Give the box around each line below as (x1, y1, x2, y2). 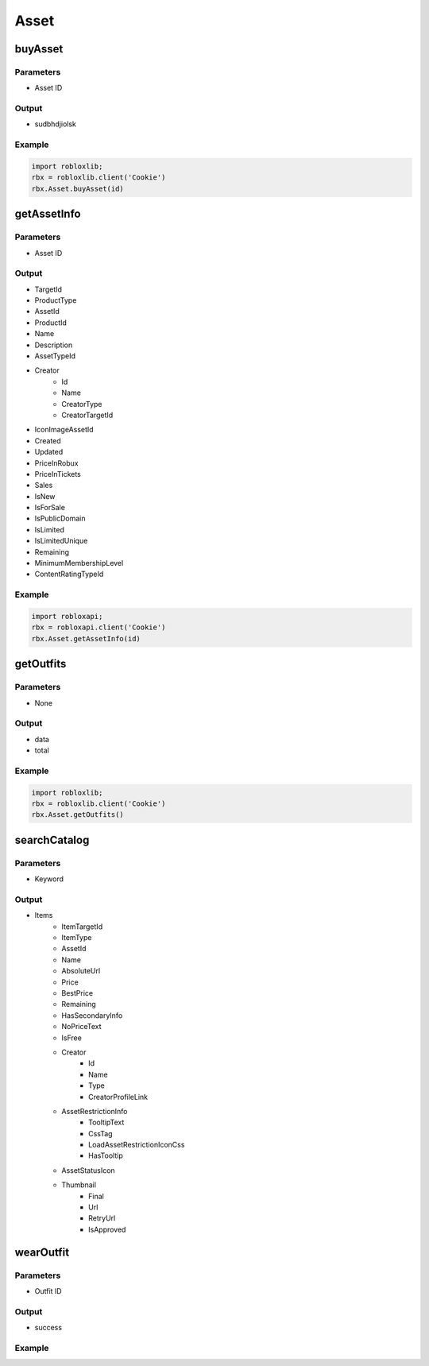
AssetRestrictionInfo (61, 1106, 128, 1116)
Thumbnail (61, 1180, 97, 1190)
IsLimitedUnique (34, 536, 88, 546)
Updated (34, 447, 64, 457)
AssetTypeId (34, 351, 75, 361)
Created (34, 435, 61, 445)
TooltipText (88, 1117, 125, 1128)
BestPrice (61, 989, 94, 997)
